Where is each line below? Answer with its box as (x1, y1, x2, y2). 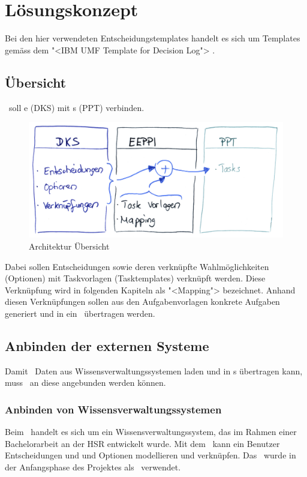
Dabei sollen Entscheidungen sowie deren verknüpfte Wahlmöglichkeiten (5, 260, 269, 272)
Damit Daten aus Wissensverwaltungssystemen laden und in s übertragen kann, (5, 364, 303, 377)
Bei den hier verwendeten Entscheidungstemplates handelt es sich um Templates (5, 32, 300, 44)
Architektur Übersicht (29, 240, 110, 253)
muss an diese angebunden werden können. (5, 376, 166, 389)
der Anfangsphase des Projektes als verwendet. (5, 461, 181, 473)
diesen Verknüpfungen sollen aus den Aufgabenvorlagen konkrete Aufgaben (5, 295, 280, 308)
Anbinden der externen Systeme (5, 337, 209, 355)
